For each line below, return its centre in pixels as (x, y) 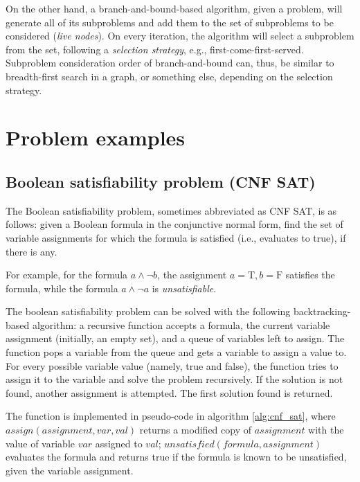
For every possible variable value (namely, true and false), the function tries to (172, 365)
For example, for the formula (67, 275)
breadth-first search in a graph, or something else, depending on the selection (169, 76)
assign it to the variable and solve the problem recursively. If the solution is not (174, 379)
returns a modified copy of (195, 430)
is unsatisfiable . (184, 288)
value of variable (40, 443)
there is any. (31, 251)
